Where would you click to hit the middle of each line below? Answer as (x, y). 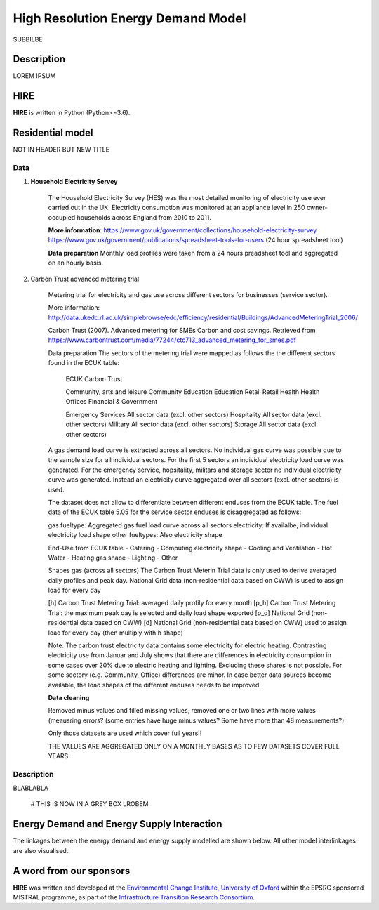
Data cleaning (69, 697)
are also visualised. (41, 850)
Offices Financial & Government (112, 402)
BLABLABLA (31, 788)
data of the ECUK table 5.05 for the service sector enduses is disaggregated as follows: (175, 512)
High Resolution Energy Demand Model (129, 18)
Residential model (53, 133)
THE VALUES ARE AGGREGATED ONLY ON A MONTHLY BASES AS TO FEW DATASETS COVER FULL (194, 746)
